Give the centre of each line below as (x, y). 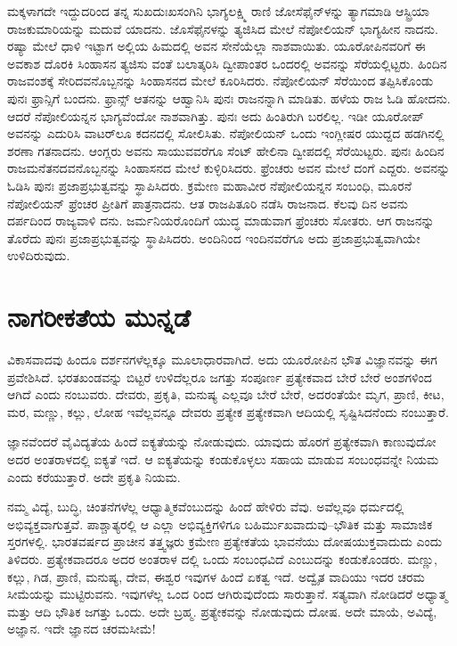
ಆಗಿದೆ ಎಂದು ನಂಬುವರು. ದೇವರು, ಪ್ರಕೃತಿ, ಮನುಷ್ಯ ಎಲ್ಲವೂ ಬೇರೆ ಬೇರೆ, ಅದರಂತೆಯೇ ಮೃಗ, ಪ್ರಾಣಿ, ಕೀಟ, (226, 394)
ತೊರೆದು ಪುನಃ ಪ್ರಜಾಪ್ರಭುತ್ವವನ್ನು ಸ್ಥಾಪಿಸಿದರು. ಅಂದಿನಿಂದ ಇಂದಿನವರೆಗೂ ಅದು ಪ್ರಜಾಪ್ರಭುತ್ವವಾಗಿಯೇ (214, 237)
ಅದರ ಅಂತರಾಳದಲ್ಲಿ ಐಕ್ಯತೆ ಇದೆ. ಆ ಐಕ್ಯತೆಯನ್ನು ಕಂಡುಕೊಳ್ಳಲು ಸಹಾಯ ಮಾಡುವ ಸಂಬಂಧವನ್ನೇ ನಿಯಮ (223, 459)
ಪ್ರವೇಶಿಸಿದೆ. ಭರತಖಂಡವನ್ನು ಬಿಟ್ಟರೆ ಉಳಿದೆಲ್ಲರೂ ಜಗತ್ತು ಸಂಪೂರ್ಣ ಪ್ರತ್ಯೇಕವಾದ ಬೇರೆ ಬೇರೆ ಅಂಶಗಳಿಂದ (220, 376)
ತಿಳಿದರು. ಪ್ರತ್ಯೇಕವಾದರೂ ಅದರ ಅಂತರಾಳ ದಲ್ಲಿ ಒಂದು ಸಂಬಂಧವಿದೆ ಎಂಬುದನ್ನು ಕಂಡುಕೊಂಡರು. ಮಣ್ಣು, (222, 558)
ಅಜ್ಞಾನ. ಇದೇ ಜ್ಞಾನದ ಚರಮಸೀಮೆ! (82, 629)
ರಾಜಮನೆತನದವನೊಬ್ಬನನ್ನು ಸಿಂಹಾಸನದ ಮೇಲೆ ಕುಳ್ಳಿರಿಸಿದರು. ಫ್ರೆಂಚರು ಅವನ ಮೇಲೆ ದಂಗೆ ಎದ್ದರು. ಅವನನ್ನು (229, 168)
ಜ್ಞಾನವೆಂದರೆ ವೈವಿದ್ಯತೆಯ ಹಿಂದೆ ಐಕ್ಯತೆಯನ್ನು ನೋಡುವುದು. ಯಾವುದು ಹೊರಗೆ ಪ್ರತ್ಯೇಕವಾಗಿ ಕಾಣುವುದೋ (222, 442)
